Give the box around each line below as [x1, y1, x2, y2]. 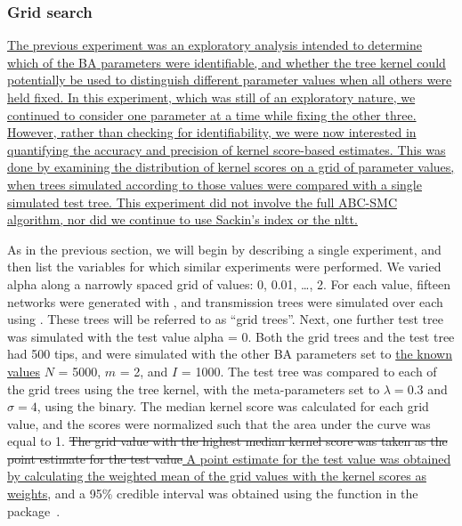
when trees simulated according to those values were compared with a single [7, 174, 422, 193]
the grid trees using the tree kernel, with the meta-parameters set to [7, 379, 380, 398]
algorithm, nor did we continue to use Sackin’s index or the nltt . [7, 210, 358, 229]
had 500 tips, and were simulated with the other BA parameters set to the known [7, 344, 452, 363]
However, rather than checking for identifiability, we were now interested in [7, 123, 417, 142]
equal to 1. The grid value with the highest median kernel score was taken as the [7, 432, 448, 450]
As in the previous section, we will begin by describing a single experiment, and [7, 239, 442, 258]
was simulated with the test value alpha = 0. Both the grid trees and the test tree [7, 327, 455, 345]
